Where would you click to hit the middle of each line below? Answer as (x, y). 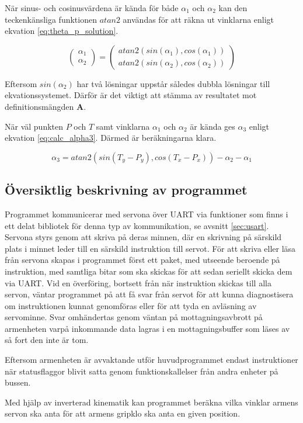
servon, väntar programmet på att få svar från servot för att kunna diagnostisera (149, 294)
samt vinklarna (123, 126)
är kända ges (213, 126)
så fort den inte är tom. (47, 340)
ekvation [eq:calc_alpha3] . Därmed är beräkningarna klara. (111, 138)
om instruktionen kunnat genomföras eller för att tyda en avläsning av (131, 305)
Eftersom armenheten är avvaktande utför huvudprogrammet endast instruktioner (151, 360)
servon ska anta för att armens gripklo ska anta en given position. (123, 413)
